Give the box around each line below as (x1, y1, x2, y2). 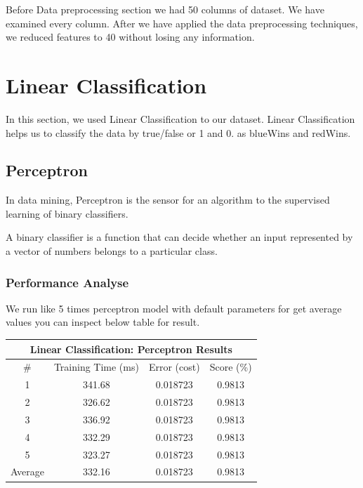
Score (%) (209, 360, 252, 374)
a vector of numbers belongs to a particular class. (6, 244, 218, 258)
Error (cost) (148, 360, 200, 374)
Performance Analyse (6, 273, 129, 291)
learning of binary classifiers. (6, 206, 128, 220)
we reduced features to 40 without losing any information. (6, 29, 255, 44)
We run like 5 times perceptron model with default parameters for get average (6, 301, 342, 315)
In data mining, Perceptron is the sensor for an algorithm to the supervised (6, 192, 330, 207)
